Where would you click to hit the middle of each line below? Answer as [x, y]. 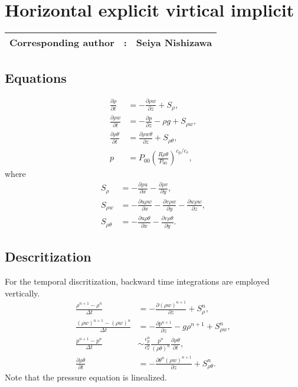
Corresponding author [62, 43]
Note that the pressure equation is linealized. [86, 377]
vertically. [22, 293]
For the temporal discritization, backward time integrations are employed [137, 281]
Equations [36, 77]
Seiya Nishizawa [174, 43]
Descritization [48, 257]
